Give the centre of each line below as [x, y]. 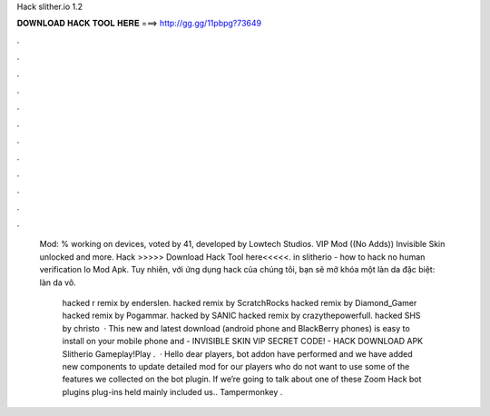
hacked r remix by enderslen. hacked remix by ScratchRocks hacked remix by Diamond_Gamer [240, 303]
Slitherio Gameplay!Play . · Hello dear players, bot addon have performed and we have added [237, 353]
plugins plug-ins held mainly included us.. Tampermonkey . [172, 391]
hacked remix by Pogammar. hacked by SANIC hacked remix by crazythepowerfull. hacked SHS [241, 316]
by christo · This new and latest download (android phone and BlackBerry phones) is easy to [236, 328]
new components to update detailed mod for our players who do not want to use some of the [236, 366]
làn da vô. [58, 282]
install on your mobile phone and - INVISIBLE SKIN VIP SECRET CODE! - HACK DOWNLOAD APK [243, 342]
